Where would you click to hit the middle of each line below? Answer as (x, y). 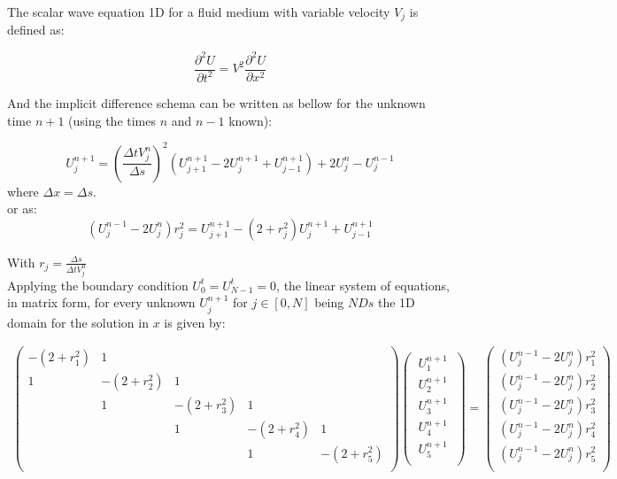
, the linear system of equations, (363, 285)
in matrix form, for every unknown (101, 302)
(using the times (112, 120)
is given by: (195, 322)
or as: (22, 209)
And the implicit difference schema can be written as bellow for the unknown (216, 102)
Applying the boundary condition (98, 285)
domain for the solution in (78, 322)
